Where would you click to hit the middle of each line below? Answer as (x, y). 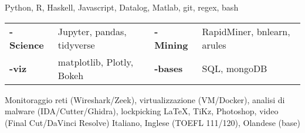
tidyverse (76, 45)
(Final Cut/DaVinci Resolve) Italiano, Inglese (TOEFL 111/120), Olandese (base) (152, 122)
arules (214, 45)
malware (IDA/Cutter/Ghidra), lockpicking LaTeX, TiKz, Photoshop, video (142, 111)
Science (27, 45)
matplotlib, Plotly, (96, 62)
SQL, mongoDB (235, 69)
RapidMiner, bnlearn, (246, 31)
